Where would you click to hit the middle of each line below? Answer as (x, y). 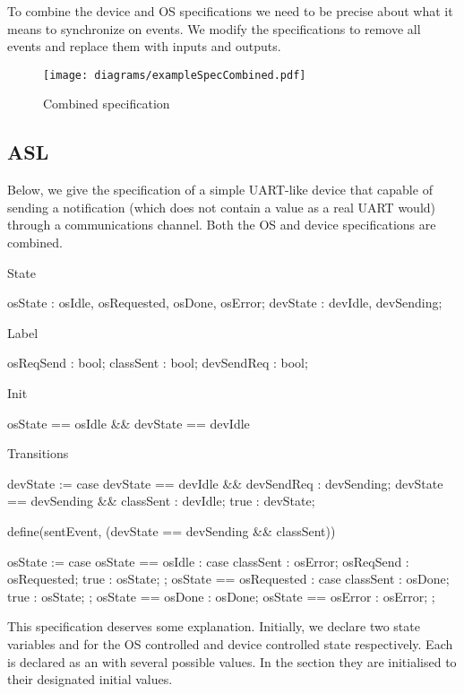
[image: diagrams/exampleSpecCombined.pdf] (175, 75)
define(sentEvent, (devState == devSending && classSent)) (172, 530)
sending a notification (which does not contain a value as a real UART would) (222, 207)
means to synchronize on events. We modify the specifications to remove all (214, 28)
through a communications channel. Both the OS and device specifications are (222, 225)
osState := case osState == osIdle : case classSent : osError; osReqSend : (208, 561)
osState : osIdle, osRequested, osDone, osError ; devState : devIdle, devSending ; (225, 303)
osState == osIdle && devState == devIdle (129, 423)
